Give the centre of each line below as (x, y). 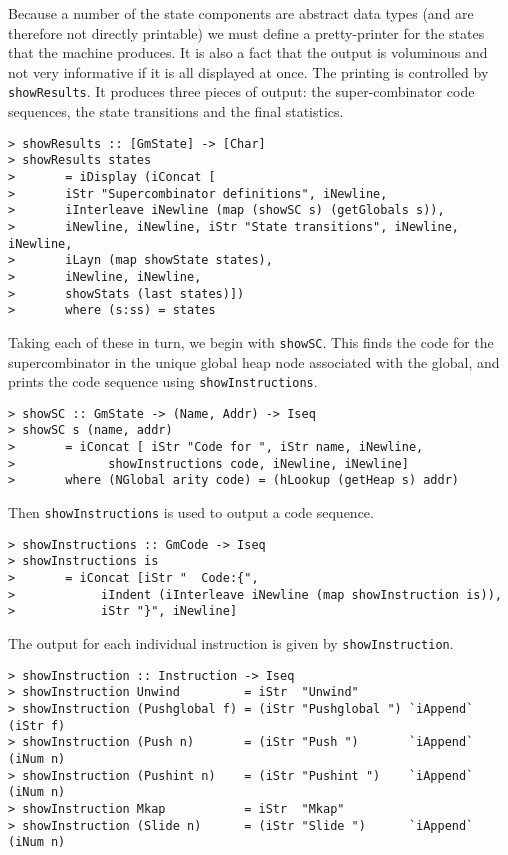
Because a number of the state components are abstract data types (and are (241, 13)
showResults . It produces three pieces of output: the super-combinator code (241, 91)
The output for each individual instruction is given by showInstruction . (231, 642)
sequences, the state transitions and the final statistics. (176, 111)
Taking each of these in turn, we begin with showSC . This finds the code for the (251, 341)
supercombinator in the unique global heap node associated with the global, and (254, 361)
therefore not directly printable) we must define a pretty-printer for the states (246, 32)
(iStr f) (37, 725)
